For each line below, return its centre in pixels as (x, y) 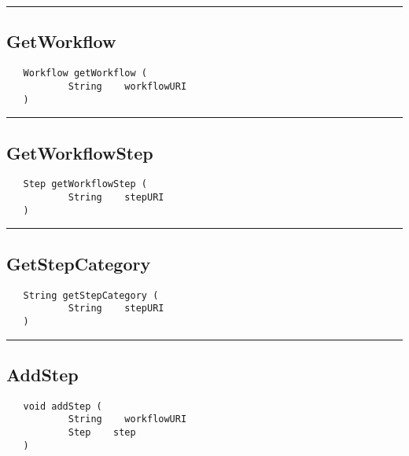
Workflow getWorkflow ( (85, 74)
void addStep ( (63, 406)
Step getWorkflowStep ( (85, 184)
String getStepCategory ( (91, 295)
